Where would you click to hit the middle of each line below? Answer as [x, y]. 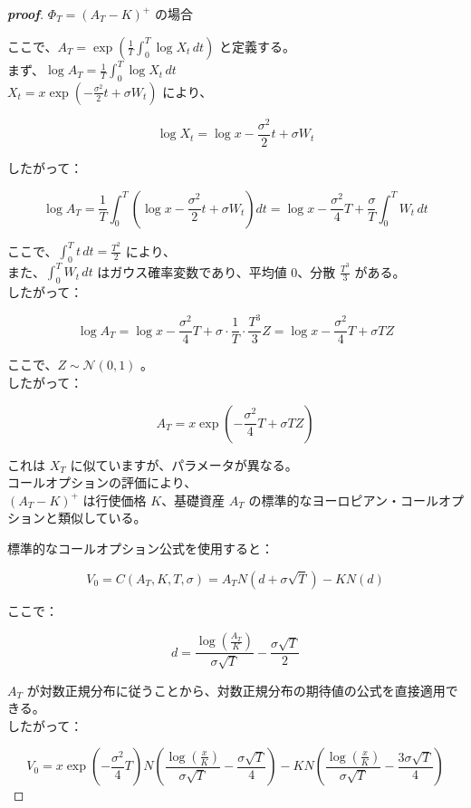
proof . [26, 14]
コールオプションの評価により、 [102, 482]
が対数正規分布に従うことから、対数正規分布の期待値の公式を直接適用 [236, 690]
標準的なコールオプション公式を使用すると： [140, 548]
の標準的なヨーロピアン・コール [343, 500]
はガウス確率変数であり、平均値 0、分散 [216, 271]
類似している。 [102, 518]
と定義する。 [257, 46]
